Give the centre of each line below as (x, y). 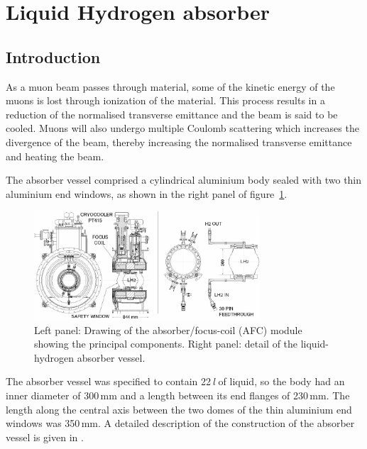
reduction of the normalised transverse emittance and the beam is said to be (172, 114)
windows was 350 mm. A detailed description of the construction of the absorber (180, 423)
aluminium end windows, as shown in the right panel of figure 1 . (147, 193)
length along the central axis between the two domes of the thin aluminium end (179, 409)
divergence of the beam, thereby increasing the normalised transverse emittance (179, 142)
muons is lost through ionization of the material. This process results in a (165, 100)
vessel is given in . (45, 437)
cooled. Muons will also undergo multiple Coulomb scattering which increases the (182, 128)
